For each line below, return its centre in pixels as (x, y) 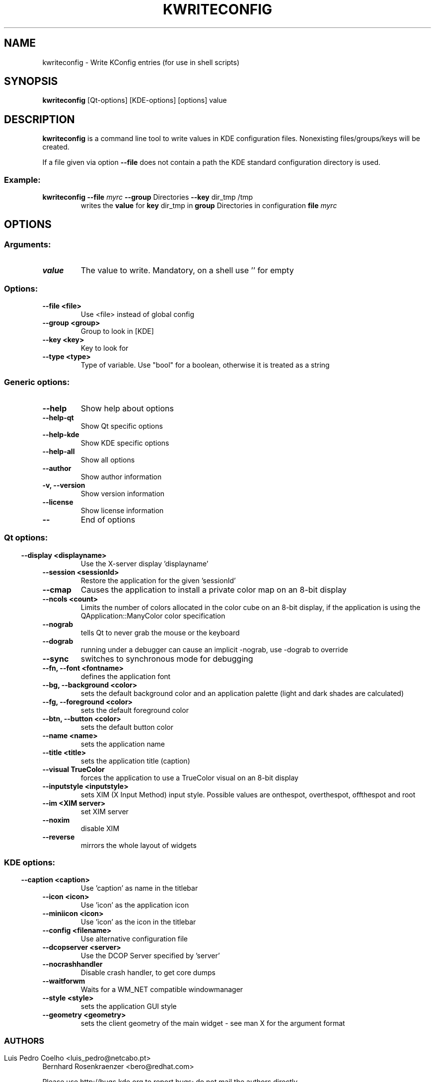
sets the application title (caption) (135, 761)
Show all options (108, 460)
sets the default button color (127, 727)
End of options (108, 519)
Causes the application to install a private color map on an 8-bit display (214, 589)
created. (56, 147)
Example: (22, 180)
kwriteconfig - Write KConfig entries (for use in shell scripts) (141, 62)
